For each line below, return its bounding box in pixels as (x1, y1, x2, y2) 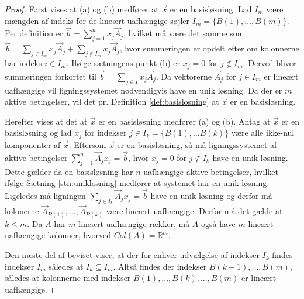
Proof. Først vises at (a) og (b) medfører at (5, 3, 159, 15)
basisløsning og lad (5, 126, 72, 139)
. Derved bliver (243, 57, 296, 69)
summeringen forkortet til (5, 70, 96, 82)
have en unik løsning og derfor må (150, 189, 272, 201)
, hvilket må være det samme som (123, 27, 244, 39)
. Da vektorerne (156, 70, 212, 82)
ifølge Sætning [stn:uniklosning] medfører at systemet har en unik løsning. (5, 177, 270, 189)
